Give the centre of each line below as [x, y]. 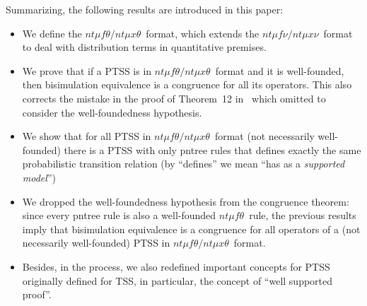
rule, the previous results [303, 215]
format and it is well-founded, [280, 70]
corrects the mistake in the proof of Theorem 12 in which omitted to [174, 98]
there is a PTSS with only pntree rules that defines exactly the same [212, 149]
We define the [52, 33]
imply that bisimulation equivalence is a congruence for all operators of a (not [191, 229]
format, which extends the [203, 33]
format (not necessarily [264, 136]
